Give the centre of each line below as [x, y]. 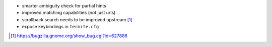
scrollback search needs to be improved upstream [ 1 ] [77, 19]
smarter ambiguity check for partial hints [64, 6]
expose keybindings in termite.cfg [60, 27]
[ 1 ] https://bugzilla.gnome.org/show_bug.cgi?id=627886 [69, 36]
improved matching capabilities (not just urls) [69, 13]
